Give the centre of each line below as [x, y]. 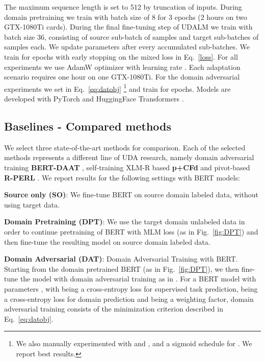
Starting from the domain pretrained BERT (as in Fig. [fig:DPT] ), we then [122, 268]
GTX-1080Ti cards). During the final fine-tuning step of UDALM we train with [128, 27]
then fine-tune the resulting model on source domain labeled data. [107, 241]
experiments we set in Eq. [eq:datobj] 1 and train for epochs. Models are [117, 88]
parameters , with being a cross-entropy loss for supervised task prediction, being [131, 288]
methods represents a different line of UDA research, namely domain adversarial [129, 157]
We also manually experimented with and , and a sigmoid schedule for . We [134, 343]
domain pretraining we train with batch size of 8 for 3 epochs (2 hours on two [126, 17]
